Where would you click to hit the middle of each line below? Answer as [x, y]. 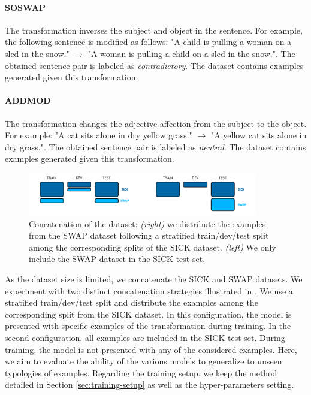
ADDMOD [28, 100]
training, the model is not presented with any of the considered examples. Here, [151, 349]
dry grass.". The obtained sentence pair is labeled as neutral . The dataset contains [155, 147]
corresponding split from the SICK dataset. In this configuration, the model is [148, 314]
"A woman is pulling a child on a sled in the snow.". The [191, 53]
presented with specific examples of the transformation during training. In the [148, 326]
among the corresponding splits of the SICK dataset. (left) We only [153, 247]
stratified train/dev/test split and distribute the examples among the [132, 302]
